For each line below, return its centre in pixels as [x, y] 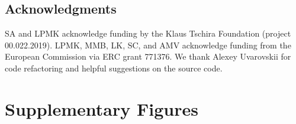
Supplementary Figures [102, 108]
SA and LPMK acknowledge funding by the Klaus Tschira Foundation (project [148, 33]
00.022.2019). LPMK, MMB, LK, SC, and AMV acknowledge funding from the [148, 45]
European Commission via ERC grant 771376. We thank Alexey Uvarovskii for [148, 56]
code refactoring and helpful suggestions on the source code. [114, 68]
